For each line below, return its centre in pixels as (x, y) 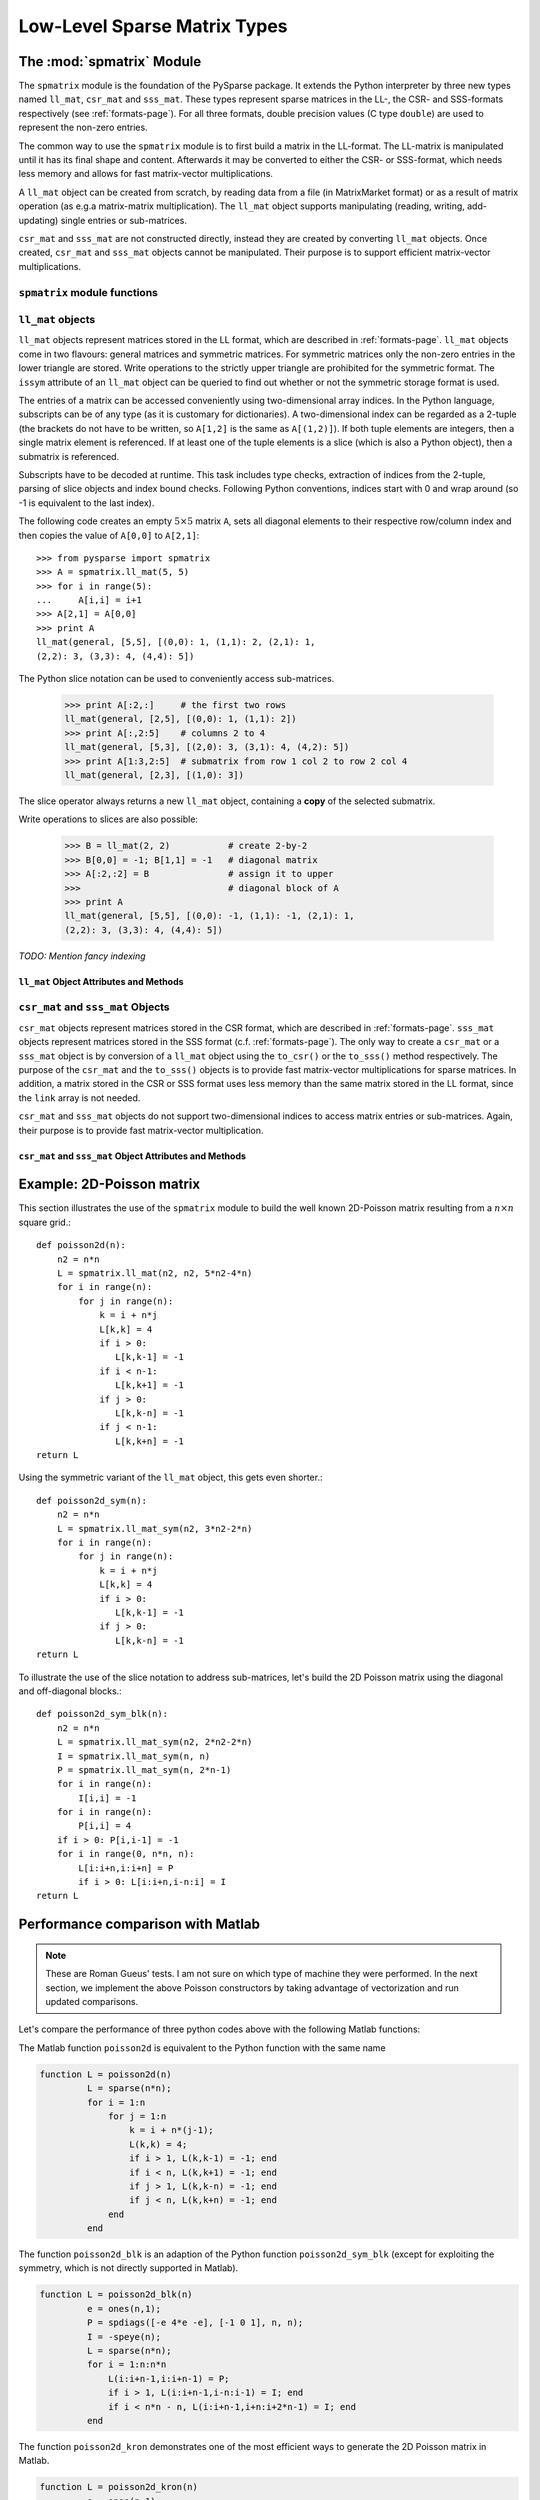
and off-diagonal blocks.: (70, 1691)
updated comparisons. (92, 2001)
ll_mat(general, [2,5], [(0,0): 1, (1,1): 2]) (180, 719)
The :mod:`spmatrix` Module (110, 61)
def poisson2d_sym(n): (92, 1500)
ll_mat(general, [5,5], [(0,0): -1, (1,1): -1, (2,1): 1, (209, 916)
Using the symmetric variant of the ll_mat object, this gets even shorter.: (170, 1477)
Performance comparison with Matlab (139, 1924)
